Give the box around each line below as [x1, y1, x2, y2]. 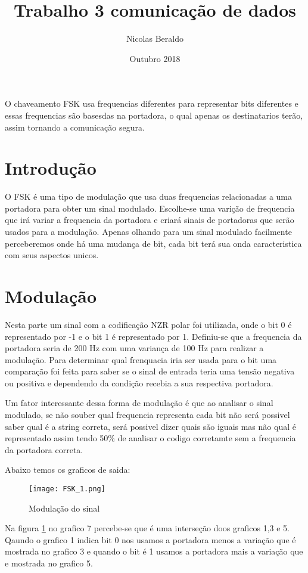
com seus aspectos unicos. [5, 249, 99, 261]
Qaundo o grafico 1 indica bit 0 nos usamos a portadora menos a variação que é [5, 533, 296, 546]
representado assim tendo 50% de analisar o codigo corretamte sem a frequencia [5, 432, 296, 444]
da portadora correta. [5, 443, 83, 456]
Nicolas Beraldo [126, 32, 183, 45]
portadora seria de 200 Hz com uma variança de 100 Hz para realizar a [5, 342, 264, 354]
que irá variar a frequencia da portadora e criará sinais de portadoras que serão [5, 213, 294, 226]
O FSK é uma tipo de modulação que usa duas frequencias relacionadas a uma [5, 190, 293, 203]
